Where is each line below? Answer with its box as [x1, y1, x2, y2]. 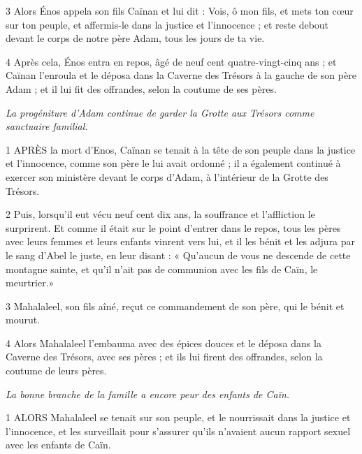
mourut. [6, 312, 41, 327]
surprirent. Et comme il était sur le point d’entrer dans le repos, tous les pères [6, 220, 341, 235]
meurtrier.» [6, 275, 55, 290]
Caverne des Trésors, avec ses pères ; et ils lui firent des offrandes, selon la [6, 349, 323, 364]
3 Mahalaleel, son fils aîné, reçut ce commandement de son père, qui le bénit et [6, 298, 345, 313]
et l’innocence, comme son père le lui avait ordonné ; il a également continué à [6, 156, 341, 170]
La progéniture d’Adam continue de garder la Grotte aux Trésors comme [6, 105, 314, 119]
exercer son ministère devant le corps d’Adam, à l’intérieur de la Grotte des [6, 169, 328, 184]
